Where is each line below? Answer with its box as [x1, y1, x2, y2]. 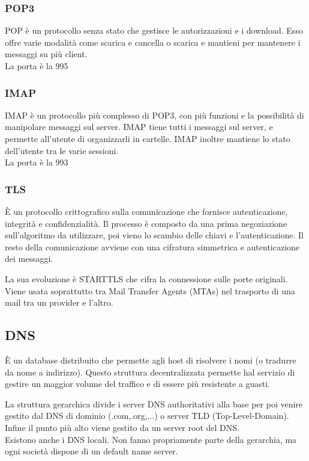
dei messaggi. [5, 252, 53, 265]
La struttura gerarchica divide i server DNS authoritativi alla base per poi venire [5, 397, 303, 410]
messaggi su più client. [5, 48, 88, 60]
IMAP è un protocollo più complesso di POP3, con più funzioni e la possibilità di [5, 108, 304, 121]
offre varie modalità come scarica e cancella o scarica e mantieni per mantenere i [5, 36, 301, 48]
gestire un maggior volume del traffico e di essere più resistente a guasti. [5, 377, 270, 390]
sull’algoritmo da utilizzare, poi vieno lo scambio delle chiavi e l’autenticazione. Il [5, 229, 304, 241]
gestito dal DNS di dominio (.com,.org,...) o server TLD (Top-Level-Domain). [5, 409, 289, 422]
